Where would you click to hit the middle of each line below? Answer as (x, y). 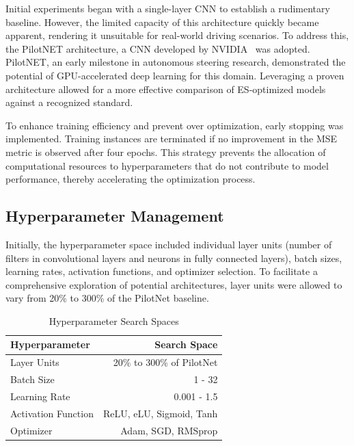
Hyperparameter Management (115, 216)
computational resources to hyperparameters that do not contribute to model (167, 165)
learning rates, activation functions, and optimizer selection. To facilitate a (162, 271)
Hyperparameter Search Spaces (114, 320)
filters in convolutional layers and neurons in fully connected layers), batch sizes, (174, 258)
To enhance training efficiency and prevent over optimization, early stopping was (175, 125)
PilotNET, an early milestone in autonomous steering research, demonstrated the (176, 62)
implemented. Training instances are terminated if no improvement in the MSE (172, 139)
